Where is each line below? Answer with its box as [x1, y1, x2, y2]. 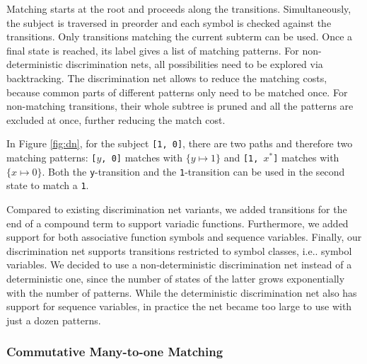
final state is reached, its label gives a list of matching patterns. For [6, 42, 299, 57]
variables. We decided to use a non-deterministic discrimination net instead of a [6, 257, 352, 272]
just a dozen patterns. [6, 312, 101, 327]
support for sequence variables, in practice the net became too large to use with [6, 299, 352, 314]
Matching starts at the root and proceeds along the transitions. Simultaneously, [6, 1, 351, 16]
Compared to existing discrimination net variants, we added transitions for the [6, 201, 347, 216]
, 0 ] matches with [101, 150, 183, 164]
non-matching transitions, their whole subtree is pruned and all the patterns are [6, 98, 354, 113]
